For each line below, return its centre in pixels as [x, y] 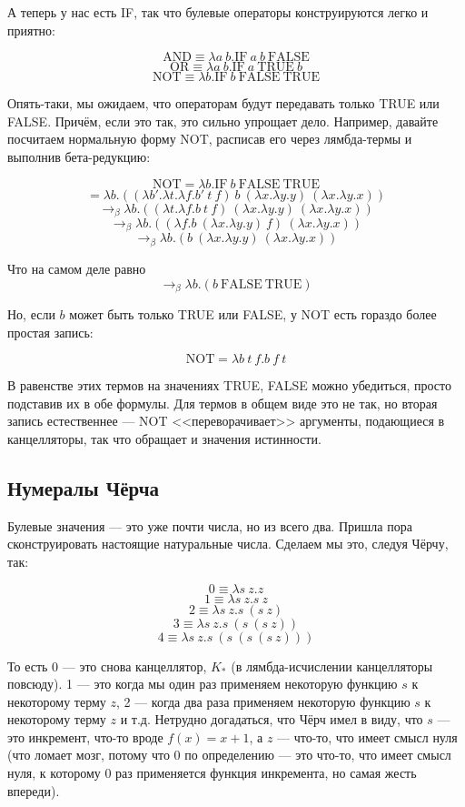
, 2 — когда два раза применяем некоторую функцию [263, 701]
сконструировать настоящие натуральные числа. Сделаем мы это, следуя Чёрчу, [228, 544]
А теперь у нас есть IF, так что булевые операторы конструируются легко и [218, 12]
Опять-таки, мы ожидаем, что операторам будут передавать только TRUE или [223, 103]
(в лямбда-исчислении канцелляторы [332, 666]
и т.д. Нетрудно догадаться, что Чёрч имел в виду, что [272, 719]
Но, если [31, 313]
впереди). [34, 790]
